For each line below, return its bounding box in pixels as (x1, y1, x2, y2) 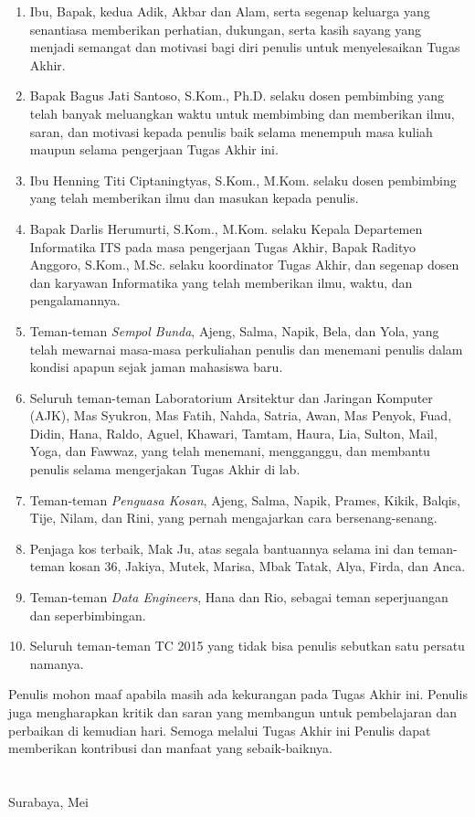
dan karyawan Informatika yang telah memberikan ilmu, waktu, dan (29, 272, 413, 292)
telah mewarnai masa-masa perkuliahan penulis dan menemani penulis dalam (29, 339, 463, 358)
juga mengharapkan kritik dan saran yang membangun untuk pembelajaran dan (8, 703, 458, 721)
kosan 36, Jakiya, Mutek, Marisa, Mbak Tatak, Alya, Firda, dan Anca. (69, 557, 466, 576)
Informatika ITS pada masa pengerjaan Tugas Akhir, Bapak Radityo (29, 237, 417, 256)
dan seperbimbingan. (29, 605, 146, 624)
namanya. (29, 653, 84, 673)
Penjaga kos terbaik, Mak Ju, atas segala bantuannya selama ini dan (29, 538, 415, 557)
